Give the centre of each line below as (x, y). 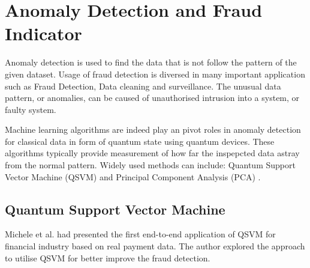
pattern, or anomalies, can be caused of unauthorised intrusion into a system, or (152, 98)
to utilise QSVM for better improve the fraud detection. (108, 257)
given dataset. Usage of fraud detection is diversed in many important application (155, 74)
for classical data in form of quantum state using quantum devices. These (140, 141)
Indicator (43, 33)
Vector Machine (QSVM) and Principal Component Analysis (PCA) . (133, 176)
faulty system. (31, 109)
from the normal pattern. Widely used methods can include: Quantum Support (150, 165)
